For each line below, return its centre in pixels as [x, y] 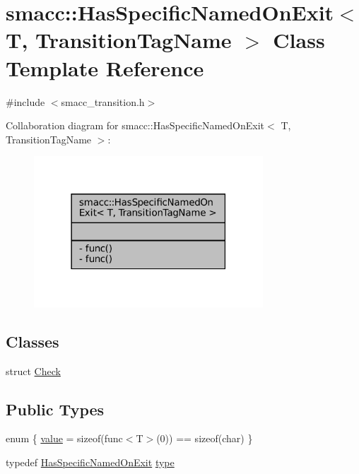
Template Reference [105, 67]
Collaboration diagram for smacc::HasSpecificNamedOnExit [135, 125]
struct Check [33, 371]
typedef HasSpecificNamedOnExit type [90, 462]
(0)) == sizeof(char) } [205, 438]
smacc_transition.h [103, 101]
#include [25, 101]
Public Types [55, 409]
